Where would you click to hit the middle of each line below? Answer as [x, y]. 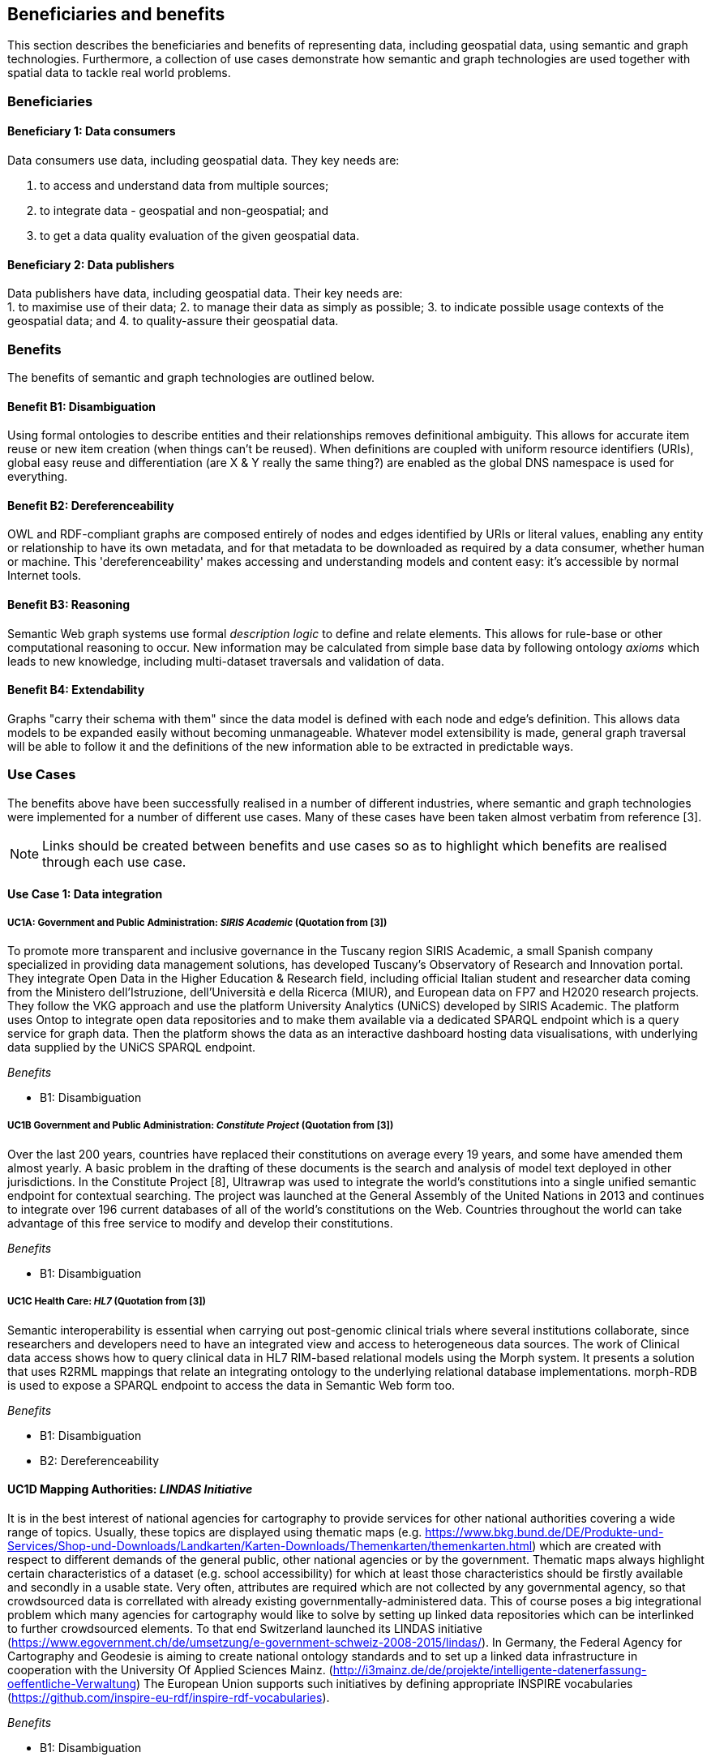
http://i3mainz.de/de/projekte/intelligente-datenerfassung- [490, 1669]
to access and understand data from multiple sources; [184, 186]
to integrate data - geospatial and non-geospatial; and [184, 211]
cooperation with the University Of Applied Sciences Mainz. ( [170, 1669]
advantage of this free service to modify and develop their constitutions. [200, 1223]
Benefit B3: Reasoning [69, 605]
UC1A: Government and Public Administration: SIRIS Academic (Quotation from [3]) [197, 922]
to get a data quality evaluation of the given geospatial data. [200, 236]
